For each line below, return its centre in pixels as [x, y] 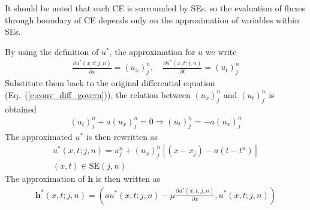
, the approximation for [152, 51]
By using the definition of [52, 51]
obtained [21, 109]
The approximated [39, 137]
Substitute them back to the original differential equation [110, 83]
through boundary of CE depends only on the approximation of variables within [152, 19]
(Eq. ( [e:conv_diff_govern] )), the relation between [98, 94]
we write [221, 51]
